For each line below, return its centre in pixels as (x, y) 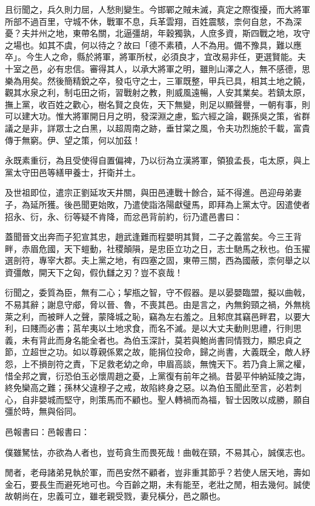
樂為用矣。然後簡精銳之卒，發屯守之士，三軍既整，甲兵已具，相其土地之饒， (157, 80)
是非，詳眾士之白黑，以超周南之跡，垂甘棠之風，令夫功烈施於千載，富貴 (166, 128)
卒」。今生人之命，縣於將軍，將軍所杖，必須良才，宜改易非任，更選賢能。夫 (155, 57)
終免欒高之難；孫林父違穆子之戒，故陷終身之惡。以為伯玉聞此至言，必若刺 (153, 388)
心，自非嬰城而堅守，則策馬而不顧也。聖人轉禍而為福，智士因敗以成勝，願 (153, 399)
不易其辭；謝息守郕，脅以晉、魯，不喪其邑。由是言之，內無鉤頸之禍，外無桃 (157, 305)
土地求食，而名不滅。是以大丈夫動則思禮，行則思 (204, 328)
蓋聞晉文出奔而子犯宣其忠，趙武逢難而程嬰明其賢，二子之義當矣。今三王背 (153, 237)
